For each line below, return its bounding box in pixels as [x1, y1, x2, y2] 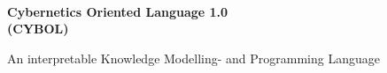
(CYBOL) [7, 19, 69, 38]
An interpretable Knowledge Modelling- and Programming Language [7, 48, 380, 67]
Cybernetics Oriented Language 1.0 [7, 2, 228, 20]
